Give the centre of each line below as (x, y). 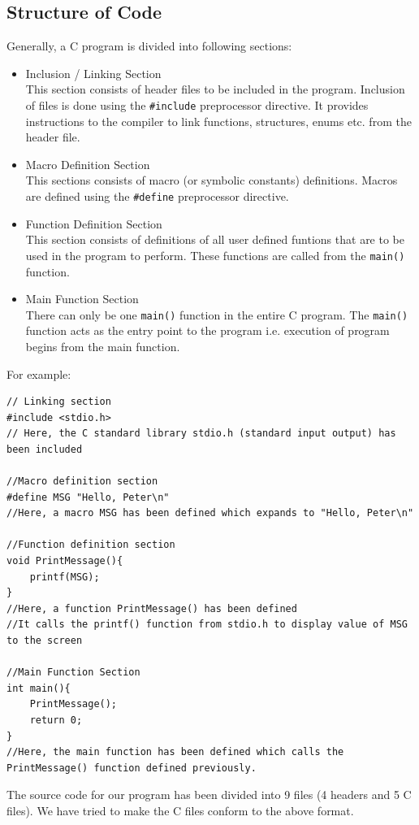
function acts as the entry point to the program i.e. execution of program (207, 330)
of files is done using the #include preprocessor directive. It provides (197, 104)
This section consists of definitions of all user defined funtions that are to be (215, 239)
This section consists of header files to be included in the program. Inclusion (215, 89)
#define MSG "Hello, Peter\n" (88, 497)
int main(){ (39, 688)
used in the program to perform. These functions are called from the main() (215, 255)
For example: (39, 373)
